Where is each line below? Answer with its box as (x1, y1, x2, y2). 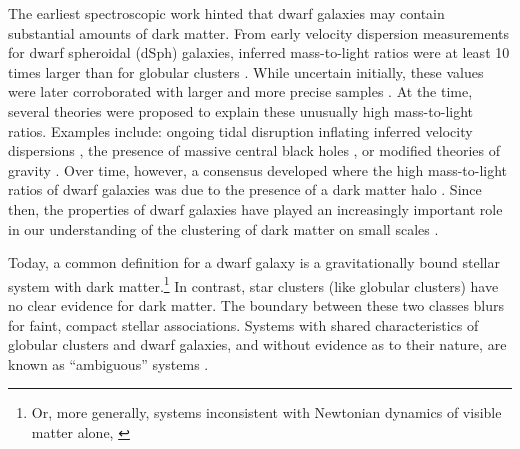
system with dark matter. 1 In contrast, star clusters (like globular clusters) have (8, 272, 499, 296)
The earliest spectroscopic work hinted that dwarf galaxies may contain (8, 3, 445, 23)
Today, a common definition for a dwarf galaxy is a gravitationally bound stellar (8, 252, 500, 273)
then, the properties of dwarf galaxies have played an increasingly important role (8, 198, 503, 219)
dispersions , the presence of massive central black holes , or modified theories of (8, 140, 500, 161)
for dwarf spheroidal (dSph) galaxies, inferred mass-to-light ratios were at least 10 (8, 42, 510, 63)
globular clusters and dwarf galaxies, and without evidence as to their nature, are (8, 334, 507, 355)
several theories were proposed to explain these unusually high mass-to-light (8, 100, 474, 121)
